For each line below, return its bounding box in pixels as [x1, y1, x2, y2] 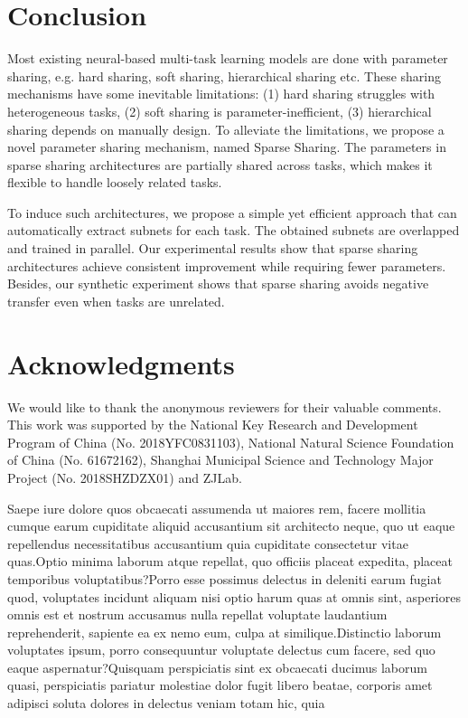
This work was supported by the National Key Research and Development [7, 415, 418, 434]
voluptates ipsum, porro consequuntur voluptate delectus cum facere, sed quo [7, 640, 435, 659]
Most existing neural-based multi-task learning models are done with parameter [7, 49, 448, 68]
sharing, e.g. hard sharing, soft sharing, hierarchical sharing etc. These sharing [7, 66, 442, 85]
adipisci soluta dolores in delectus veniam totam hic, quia [7, 694, 325, 713]
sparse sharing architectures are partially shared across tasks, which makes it [7, 155, 433, 174]
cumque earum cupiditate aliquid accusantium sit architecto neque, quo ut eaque [7, 516, 455, 535]
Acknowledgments [7, 345, 235, 382]
